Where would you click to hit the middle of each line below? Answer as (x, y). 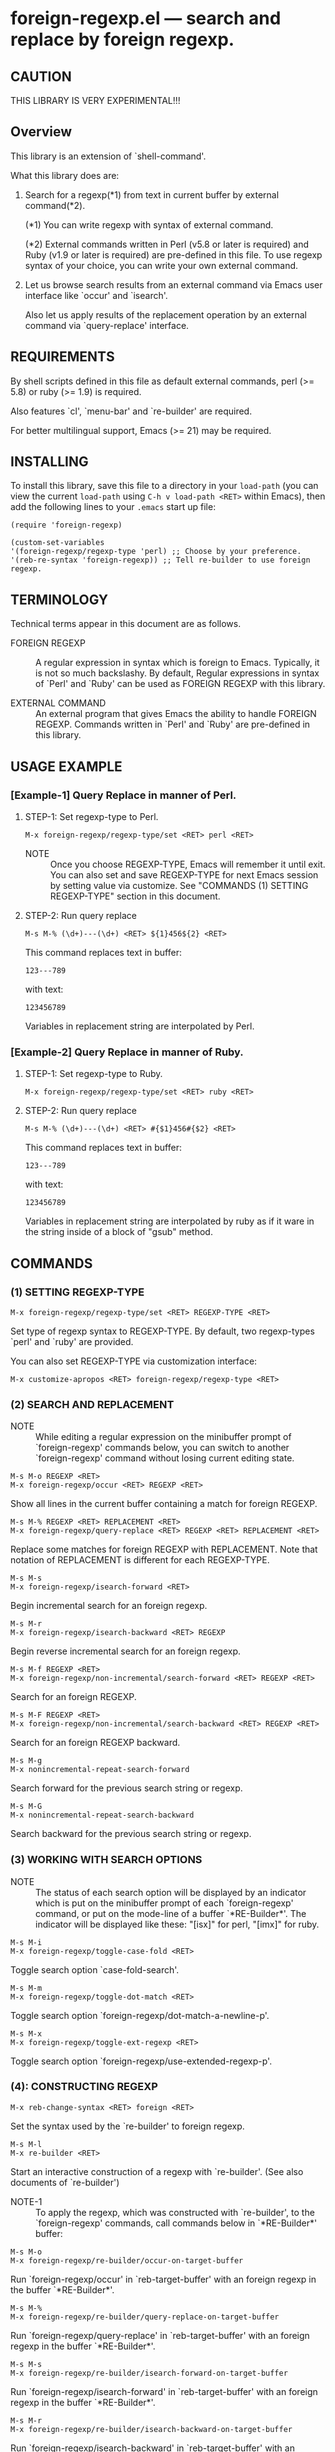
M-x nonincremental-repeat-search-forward (100, 1770)
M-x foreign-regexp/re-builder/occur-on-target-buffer (127, 2260)
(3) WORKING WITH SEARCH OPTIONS (106, 1860)
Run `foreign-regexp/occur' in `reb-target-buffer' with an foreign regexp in (163, 2279)
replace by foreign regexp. (122, 39)
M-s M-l (26, 2144)
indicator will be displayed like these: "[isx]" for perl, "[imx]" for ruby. (177, 1924)
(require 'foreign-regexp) (66, 525)
